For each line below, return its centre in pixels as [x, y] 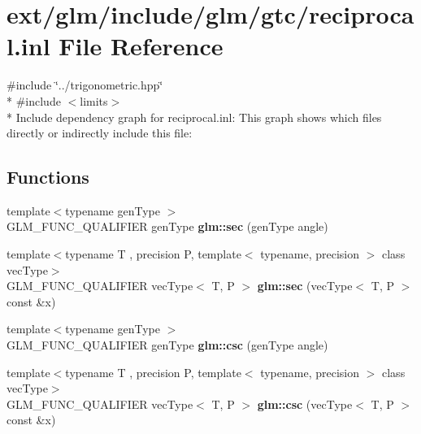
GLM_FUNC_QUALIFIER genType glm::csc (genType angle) [167, 345]
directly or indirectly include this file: [100, 133]
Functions [48, 177]
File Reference [141, 46]
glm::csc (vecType [305, 404]
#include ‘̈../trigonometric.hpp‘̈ [85, 85]
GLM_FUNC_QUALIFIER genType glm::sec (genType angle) [167, 226]
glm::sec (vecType [305, 286]
